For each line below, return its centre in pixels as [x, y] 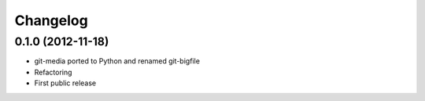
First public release [65, 83]
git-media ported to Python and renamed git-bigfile [117, 61]
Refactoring [53, 72]
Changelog [51, 20]
